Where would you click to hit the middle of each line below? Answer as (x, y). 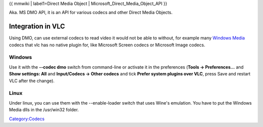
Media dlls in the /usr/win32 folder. (44, 110)
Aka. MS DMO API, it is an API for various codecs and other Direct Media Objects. (91, 13)
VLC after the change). (32, 81)
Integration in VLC (37, 27)
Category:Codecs (27, 119)
